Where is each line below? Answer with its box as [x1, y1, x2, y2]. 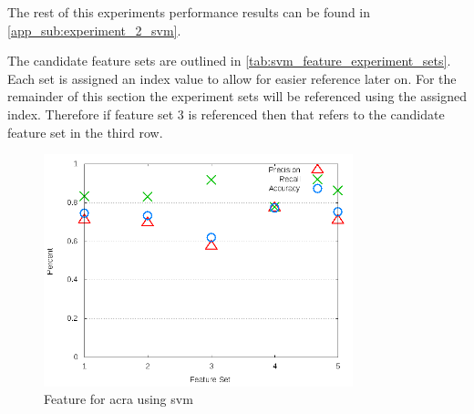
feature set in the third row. [7, 122, 163, 141]
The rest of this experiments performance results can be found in [7, 3, 371, 21]
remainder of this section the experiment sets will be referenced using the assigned [7, 87, 467, 106]
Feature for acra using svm [44, 389, 193, 409]
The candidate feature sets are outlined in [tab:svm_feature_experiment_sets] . [7, 51, 451, 70]
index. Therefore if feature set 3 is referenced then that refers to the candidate [7, 104, 445, 123]
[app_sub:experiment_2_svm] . [7, 20, 181, 39]
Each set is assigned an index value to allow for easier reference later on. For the [7, 68, 457, 88]
